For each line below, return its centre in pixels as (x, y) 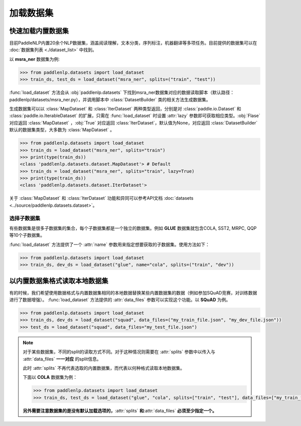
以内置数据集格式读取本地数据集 (59, 281)
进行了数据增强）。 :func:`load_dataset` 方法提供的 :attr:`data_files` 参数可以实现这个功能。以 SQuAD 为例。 (120, 300)
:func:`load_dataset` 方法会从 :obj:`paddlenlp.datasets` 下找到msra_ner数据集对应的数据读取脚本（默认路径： (122, 92)
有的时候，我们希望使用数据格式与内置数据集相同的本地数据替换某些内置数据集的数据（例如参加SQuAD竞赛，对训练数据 (133, 293)
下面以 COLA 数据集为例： (50, 377)
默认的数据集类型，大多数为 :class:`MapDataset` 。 (62, 130)
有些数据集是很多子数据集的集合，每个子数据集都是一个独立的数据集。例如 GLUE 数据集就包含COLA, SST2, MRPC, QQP (133, 228)
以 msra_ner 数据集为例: (35, 59)
